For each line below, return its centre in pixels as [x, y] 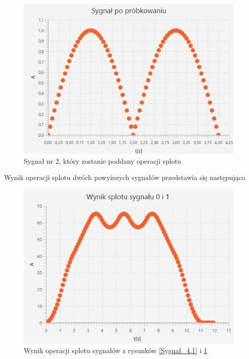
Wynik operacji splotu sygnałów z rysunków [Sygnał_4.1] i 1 [116, 350]
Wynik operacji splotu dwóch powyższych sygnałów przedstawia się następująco [125, 177]
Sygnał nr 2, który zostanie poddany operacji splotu [103, 161]
